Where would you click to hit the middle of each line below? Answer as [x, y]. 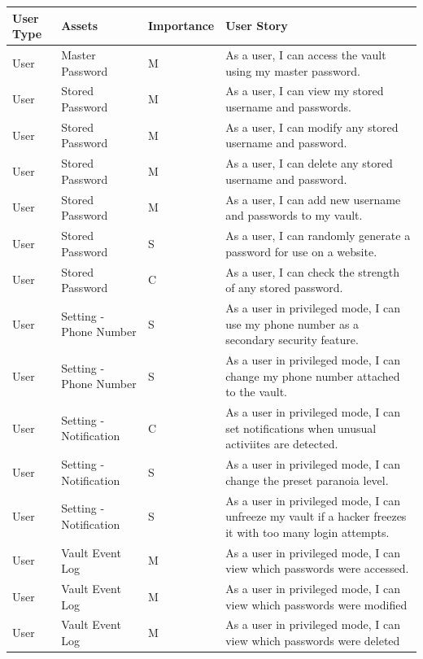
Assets [80, 26]
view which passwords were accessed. [317, 568]
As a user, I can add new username [313, 199]
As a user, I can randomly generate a [318, 236]
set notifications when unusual [301, 428]
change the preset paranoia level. [307, 480]
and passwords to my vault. [294, 215]
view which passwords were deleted [313, 641]
